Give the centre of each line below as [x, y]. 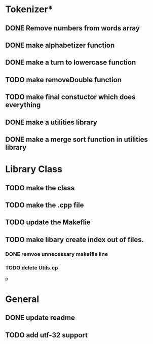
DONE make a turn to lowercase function [71, 63]
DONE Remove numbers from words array [73, 28]
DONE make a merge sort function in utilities [76, 139]
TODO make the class [40, 188]
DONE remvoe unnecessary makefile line [56, 254]
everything [23, 105]
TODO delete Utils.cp [32, 267]
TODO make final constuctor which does [70, 97]
